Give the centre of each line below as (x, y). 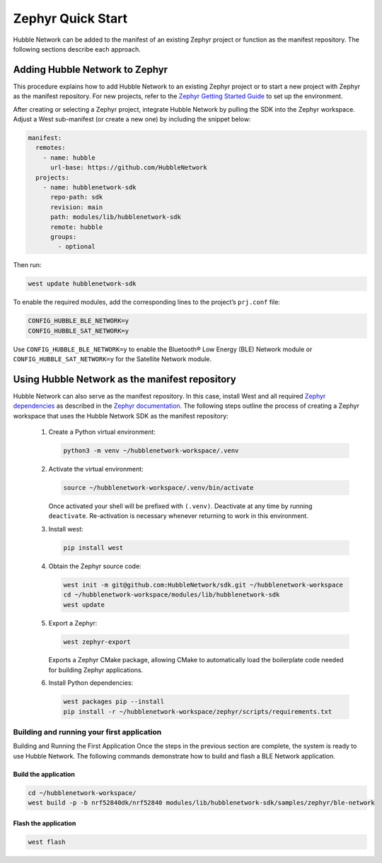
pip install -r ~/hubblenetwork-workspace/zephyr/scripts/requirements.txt (198, 711)
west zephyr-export (97, 642)
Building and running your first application (87, 732)
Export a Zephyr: (73, 623)
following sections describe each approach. (77, 49)
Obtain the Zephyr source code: (95, 566)
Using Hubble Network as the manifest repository (125, 379)
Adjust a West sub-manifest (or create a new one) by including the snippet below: (132, 119)
